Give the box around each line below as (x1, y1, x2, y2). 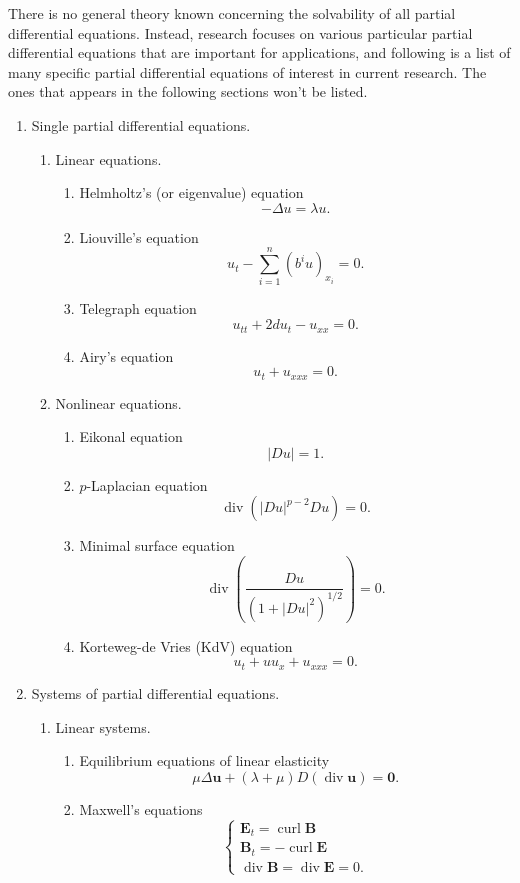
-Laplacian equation (86, 474, 208, 495)
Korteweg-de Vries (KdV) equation (79, 635, 293, 656)
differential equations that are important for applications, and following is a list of (8, 42, 511, 63)
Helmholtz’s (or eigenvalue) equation (79, 182, 304, 203)
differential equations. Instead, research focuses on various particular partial (8, 22, 473, 43)
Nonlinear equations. (55, 392, 182, 413)
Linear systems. (55, 716, 151, 737)
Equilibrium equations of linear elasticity (79, 750, 330, 771)
